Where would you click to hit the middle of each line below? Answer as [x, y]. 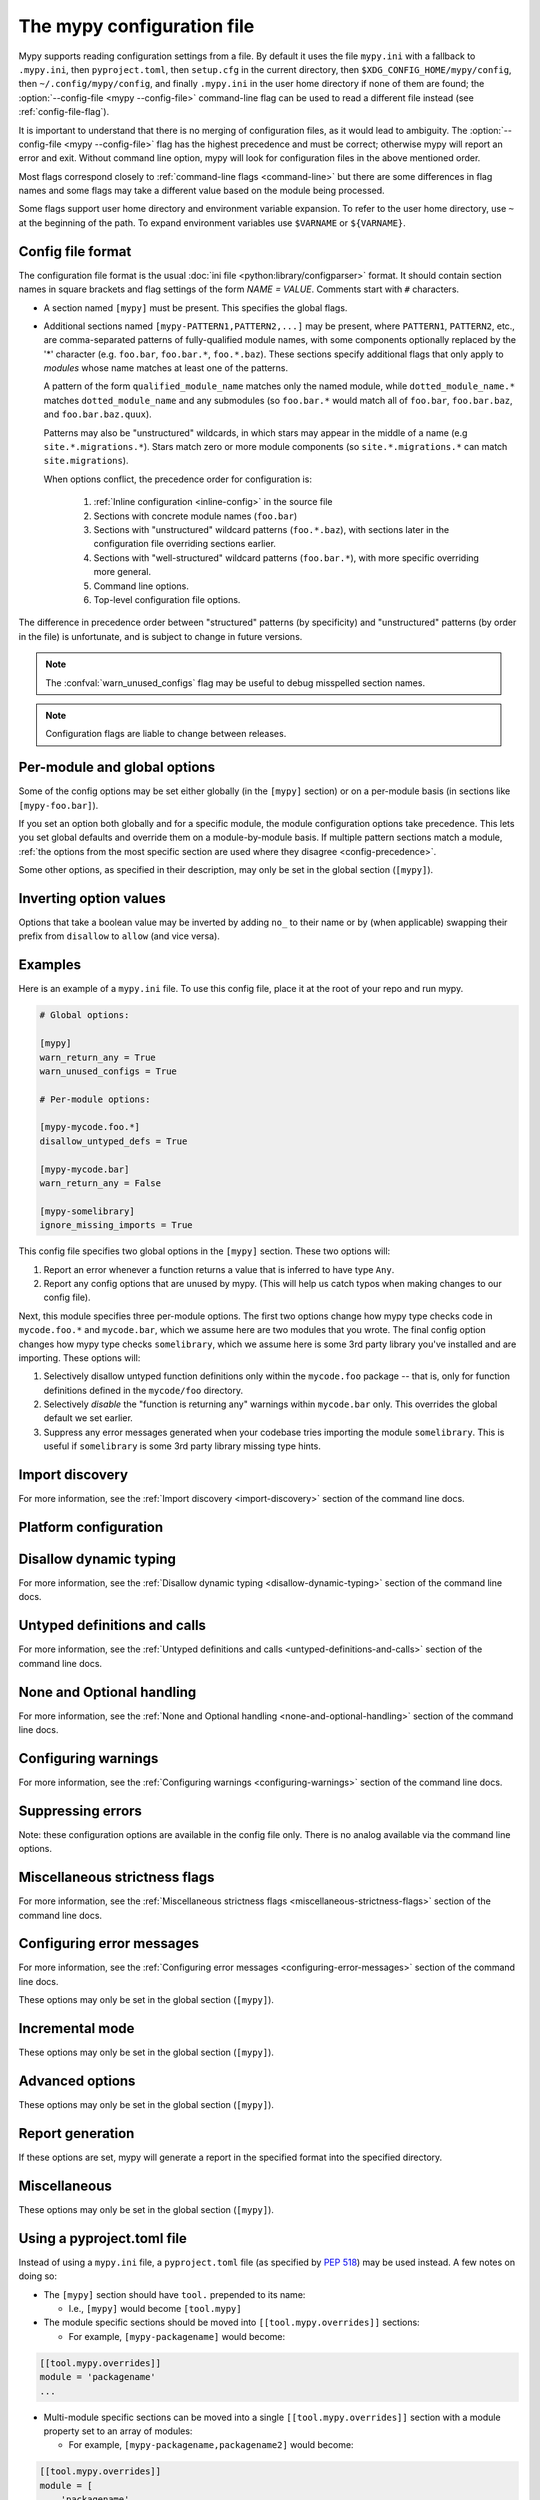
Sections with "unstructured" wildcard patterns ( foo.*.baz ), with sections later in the [271, 529]
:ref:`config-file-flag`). [64, 112]
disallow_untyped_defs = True [113, 1141]
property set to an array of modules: [118, 2431]
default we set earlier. [88, 1418]
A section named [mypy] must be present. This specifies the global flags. [195, 307]
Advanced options [77, 2080]
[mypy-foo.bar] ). [58, 805]
